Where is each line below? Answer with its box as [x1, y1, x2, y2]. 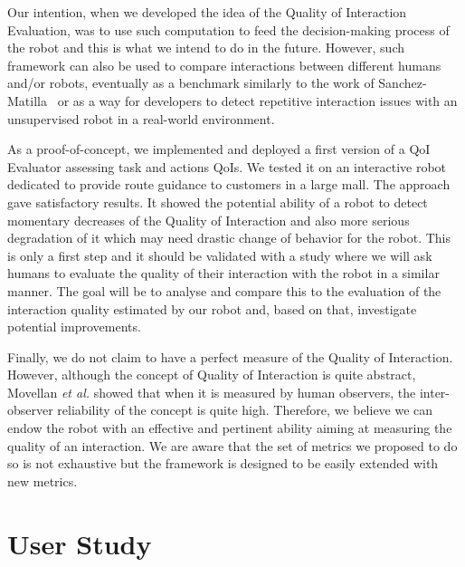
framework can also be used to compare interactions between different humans [7, 55, 441, 74]
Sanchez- [378, 73, 427, 92]
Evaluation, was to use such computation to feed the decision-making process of [7, 20, 450, 39]
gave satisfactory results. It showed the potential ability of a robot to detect [7, 192, 428, 211]
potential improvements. [7, 317, 141, 336]
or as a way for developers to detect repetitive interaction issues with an [57, 91, 458, 110]
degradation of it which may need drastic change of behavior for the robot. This [7, 228, 451, 247]
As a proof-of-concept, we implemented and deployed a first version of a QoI [7, 139, 431, 159]
